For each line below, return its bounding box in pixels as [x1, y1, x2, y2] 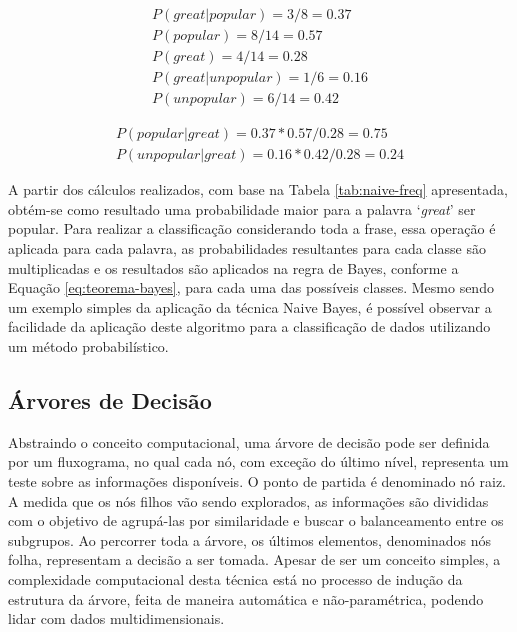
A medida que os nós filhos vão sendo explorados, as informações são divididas [8, 490, 489, 511]
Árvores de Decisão [8, 384, 212, 415]
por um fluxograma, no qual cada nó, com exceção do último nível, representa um [8, 451, 509, 472]
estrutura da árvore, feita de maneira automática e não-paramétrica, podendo [8, 588, 484, 609]
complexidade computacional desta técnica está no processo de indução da [8, 568, 463, 589]
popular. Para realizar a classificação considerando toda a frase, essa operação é [8, 218, 496, 239]
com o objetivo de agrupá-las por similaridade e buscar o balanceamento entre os [8, 510, 504, 531]
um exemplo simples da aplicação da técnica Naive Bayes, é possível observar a [8, 296, 492, 317]
